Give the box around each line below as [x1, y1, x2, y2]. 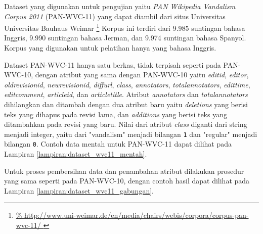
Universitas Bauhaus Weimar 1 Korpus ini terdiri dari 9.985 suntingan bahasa [4, 21, 245, 33]
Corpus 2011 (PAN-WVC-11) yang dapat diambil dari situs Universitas [4, 11, 226, 21]
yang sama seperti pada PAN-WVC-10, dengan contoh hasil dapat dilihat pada [4, 175, 250, 186]
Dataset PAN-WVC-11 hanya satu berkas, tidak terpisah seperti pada [4, 59, 221, 70]
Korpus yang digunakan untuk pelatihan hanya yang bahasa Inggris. [4, 42, 216, 53]
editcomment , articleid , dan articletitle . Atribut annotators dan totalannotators [4, 89, 248, 100]
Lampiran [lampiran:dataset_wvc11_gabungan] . [4, 185, 154, 196]
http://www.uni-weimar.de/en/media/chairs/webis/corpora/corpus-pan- [24, 210, 249, 220]
